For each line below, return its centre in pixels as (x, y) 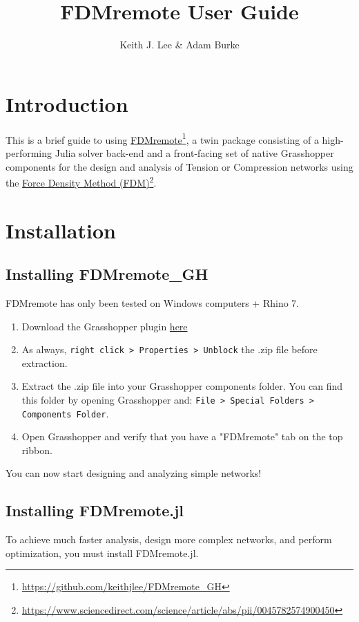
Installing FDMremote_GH (107, 274)
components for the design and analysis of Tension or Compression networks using (179, 166)
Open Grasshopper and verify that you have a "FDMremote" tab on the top (182, 436)
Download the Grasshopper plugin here (105, 326)
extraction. (45, 362)
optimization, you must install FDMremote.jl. (102, 553)
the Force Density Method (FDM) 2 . (81, 181)
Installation (61, 230)
